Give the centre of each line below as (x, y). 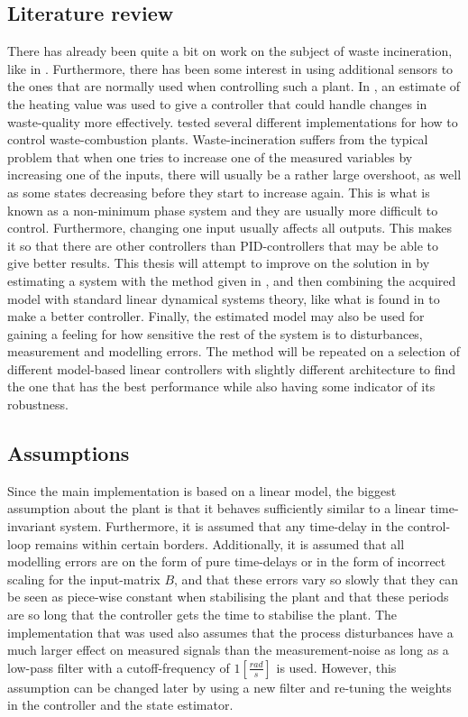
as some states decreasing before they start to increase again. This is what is (219, 192)
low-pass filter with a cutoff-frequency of (119, 667)
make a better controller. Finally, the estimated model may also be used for (216, 316)
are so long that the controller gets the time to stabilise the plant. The (202, 615)
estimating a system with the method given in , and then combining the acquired (232, 280)
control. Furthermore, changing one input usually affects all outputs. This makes (230, 228)
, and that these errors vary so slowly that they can (317, 579)
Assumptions (69, 453)
